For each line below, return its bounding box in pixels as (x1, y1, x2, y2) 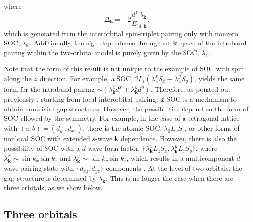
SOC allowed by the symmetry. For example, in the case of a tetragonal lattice (4, 113, 240, 123)
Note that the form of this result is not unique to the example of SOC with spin (4, 64, 244, 74)
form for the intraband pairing (4, 84, 95, 94)
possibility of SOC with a (4, 143, 80, 153)
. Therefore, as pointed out (150, 84, 231, 94)
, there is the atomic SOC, (83, 122, 162, 133)
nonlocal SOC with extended (4, 133, 90, 143)
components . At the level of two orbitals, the (106, 163, 242, 173)
